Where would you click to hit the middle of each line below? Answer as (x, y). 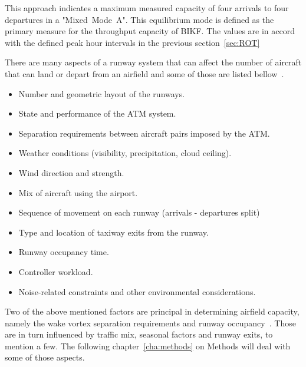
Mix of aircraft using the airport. (78, 192)
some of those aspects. (45, 357)
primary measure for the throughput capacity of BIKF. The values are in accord (150, 31)
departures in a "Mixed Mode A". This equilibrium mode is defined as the (139, 19)
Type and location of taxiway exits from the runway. (113, 232)
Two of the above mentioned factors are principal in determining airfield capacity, (152, 311)
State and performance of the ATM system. (97, 113)
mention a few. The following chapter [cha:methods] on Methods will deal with (148, 345)
